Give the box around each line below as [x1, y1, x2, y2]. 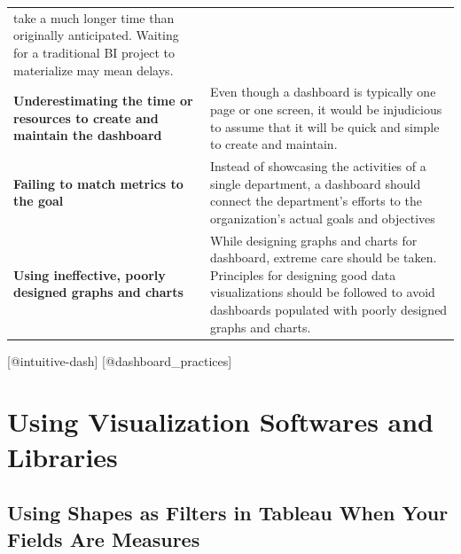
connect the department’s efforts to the [210, 191, 422, 210]
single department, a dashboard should [210, 174, 421, 192]
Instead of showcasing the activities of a [210, 157, 426, 175]
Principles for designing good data [210, 265, 396, 284]
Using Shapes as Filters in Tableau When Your [7, 499, 449, 527]
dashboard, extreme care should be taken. [210, 248, 437, 267]
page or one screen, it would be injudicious [210, 99, 442, 118]
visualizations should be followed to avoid [210, 283, 435, 301]
